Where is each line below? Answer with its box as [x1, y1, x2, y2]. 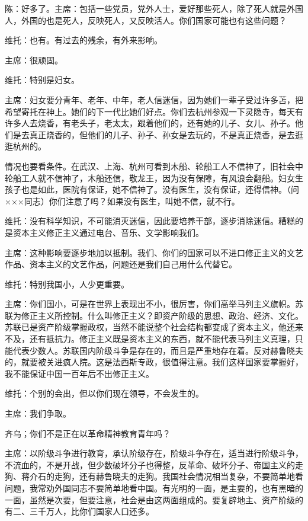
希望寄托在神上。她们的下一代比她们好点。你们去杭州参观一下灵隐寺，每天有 [5, 105, 303, 117]
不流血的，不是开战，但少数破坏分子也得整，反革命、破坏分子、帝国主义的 [5, 458, 295, 471]
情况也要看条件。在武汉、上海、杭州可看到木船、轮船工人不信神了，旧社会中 [5, 159, 303, 172]
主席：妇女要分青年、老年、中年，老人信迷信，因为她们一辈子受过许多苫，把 [5, 93, 303, 106]
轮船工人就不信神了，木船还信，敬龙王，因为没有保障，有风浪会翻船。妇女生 [5, 171, 303, 184]
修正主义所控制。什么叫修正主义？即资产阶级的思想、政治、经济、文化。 [21, 309, 303, 321]
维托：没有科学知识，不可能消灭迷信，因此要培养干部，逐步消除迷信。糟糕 [5, 215, 295, 227]
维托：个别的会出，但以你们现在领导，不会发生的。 [5, 387, 204, 399]
